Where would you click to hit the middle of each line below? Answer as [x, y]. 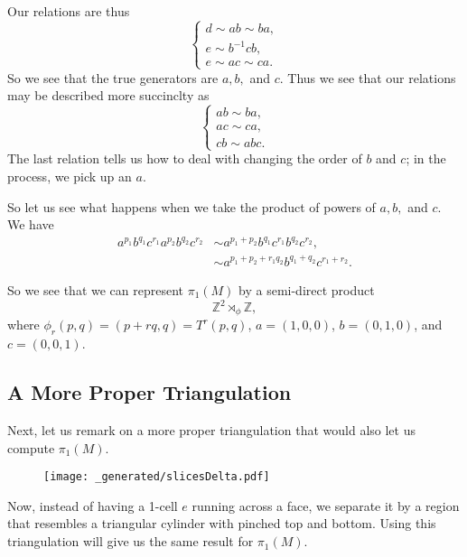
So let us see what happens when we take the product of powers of [191, 206]
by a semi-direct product [307, 289]
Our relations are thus [69, 11]
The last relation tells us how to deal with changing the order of [185, 158]
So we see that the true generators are [113, 77]
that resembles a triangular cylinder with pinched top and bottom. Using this [222, 523]
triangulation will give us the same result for [131, 541]
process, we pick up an [70, 176]
